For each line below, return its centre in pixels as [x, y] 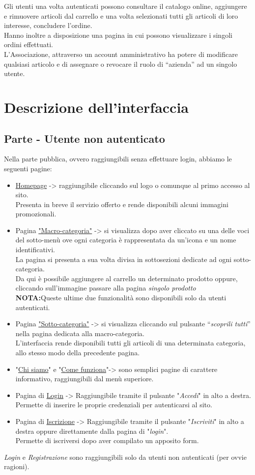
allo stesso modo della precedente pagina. [78, 353]
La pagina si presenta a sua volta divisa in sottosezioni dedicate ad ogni [124, 259]
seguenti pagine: [28, 168]
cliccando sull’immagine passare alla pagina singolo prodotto [106, 288]
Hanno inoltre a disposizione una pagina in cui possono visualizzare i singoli [118, 35]
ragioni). [17, 466]
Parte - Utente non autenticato [85, 138]
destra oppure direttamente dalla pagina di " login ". [92, 431]
